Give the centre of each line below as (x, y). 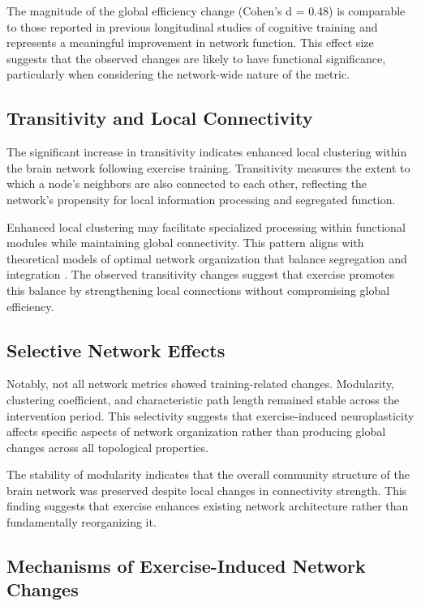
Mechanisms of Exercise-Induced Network (186, 566)
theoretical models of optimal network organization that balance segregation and (207, 258)
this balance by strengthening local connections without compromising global (198, 290)
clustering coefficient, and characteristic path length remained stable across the (203, 399)
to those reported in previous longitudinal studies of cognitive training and (192, 26)
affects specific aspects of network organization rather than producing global (196, 431)
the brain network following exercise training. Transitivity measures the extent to (208, 167)
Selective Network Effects (116, 350)
